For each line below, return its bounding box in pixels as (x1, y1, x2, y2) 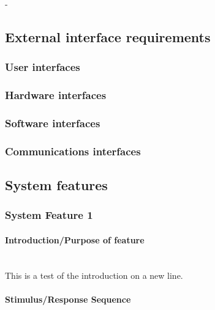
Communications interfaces (5, 143, 141, 158)
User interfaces (5, 59, 80, 75)
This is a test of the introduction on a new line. (5, 268, 183, 281)
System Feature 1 (5, 207, 93, 223)
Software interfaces (5, 115, 100, 130)
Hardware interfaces (5, 87, 107, 103)
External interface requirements (5, 27, 211, 46)
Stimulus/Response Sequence (5, 292, 131, 305)
